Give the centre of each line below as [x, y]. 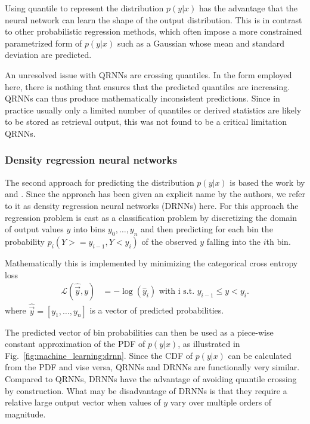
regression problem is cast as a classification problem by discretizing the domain [151, 217]
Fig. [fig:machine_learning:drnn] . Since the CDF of [99, 355]
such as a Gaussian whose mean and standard [201, 43]
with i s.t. [177, 292]
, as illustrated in [209, 344]
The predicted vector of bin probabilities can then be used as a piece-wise [139, 332]
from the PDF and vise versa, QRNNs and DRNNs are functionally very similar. [152, 367]
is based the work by [267, 182]
